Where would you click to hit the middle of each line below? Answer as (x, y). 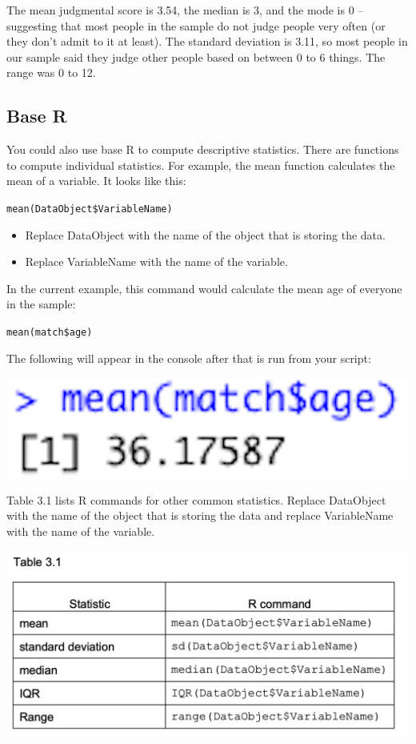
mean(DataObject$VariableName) (90, 209)
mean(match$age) (50, 332)
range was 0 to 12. (51, 72)
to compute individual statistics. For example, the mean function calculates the (201, 165)
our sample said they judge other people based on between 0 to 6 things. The (196, 56)
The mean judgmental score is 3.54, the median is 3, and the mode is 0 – (185, 10)
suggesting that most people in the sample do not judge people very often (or (196, 25)
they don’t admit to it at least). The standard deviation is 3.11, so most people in (207, 41)
